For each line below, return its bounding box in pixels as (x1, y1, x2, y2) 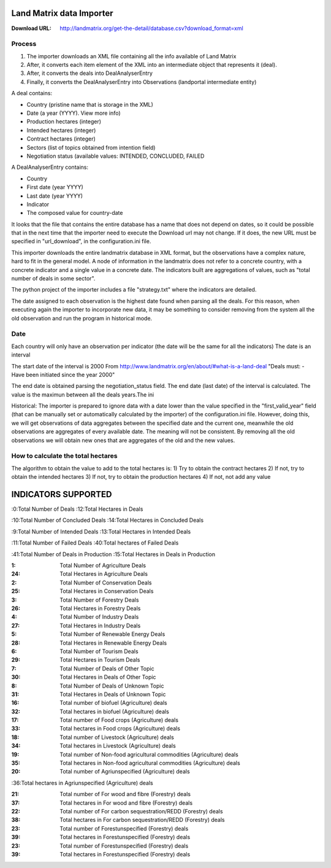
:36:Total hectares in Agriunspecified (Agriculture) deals (11, 779, 153, 786)
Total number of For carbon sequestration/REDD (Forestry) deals (59, 807, 223, 815)
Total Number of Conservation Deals (59, 579, 152, 586)
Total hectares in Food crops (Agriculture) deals (59, 725, 181, 732)
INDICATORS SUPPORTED (11, 489, 113, 500)
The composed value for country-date (26, 209, 123, 217)
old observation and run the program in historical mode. (11, 314, 153, 322)
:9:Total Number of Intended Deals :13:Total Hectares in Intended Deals (11, 528, 191, 535)
